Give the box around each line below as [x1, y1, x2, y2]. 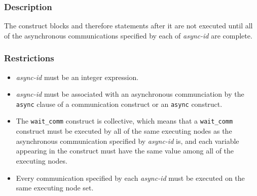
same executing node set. [16, 182, 94, 193]
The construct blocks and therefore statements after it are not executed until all [4, 20, 253, 31]
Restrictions [4, 52, 54, 64]
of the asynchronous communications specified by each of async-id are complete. [4, 30, 252, 41]
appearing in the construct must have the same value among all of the [16, 145, 234, 156]
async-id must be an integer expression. [16, 71, 139, 82]
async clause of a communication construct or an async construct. [16, 98, 223, 109]
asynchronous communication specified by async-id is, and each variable [16, 135, 239, 146]
